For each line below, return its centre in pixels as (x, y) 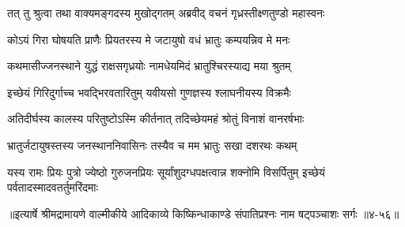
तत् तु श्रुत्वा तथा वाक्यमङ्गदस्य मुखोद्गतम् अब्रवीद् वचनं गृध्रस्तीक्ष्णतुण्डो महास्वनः (166, 13)
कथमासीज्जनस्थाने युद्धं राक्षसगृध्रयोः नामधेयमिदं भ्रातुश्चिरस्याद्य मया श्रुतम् (149, 66)
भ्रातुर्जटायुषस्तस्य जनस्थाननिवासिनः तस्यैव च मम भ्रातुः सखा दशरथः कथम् (152, 145)
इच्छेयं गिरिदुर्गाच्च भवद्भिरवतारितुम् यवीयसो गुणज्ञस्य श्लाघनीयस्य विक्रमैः (149, 92)
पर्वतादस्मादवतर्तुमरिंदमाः (53, 187)
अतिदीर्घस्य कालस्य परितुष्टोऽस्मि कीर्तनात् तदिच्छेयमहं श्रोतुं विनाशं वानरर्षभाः (156, 119)
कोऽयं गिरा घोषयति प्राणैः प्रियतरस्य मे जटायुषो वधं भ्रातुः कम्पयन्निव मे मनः (149, 39)
